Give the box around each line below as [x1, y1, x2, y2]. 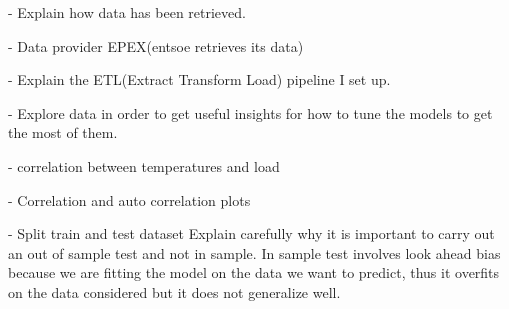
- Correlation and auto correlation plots [8, 189, 251, 210]
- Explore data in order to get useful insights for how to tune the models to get [8, 102, 493, 123]
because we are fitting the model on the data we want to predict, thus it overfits [8, 262, 500, 283]
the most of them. [8, 122, 118, 143]
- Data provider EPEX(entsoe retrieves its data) [8, 35, 304, 56]
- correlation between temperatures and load [8, 155, 280, 176]
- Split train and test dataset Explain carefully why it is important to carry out [8, 223, 495, 244]
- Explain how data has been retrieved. [8, 2, 246, 22]
